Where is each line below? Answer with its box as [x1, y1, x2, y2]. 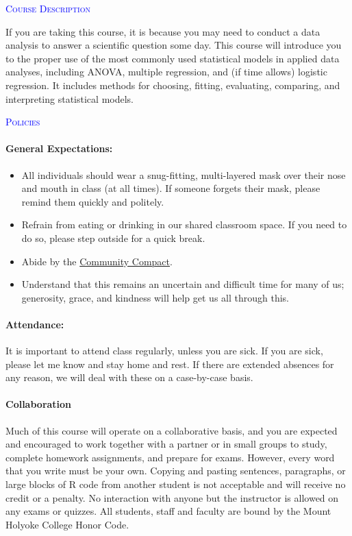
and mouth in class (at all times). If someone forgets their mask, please [21, 181, 320, 195]
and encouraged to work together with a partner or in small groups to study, [5, 437, 327, 451]
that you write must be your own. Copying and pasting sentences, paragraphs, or [5, 463, 346, 478]
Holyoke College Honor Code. [5, 517, 129, 531]
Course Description [5, 1, 90, 15]
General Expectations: [5, 141, 113, 156]
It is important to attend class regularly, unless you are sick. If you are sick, [5, 343, 323, 358]
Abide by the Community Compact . [21, 254, 173, 268]
